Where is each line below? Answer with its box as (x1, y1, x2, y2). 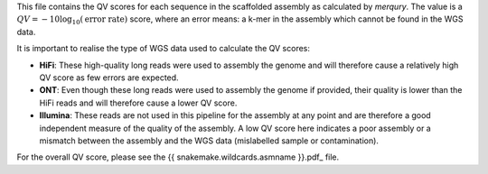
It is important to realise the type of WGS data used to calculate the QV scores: (16, 43, 311, 54)
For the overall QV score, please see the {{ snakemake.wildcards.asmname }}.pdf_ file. (16, 151, 340, 162)
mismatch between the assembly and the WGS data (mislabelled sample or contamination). (39, 135, 380, 146)
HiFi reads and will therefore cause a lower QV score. (39, 97, 238, 108)
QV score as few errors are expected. (39, 72, 180, 83)
